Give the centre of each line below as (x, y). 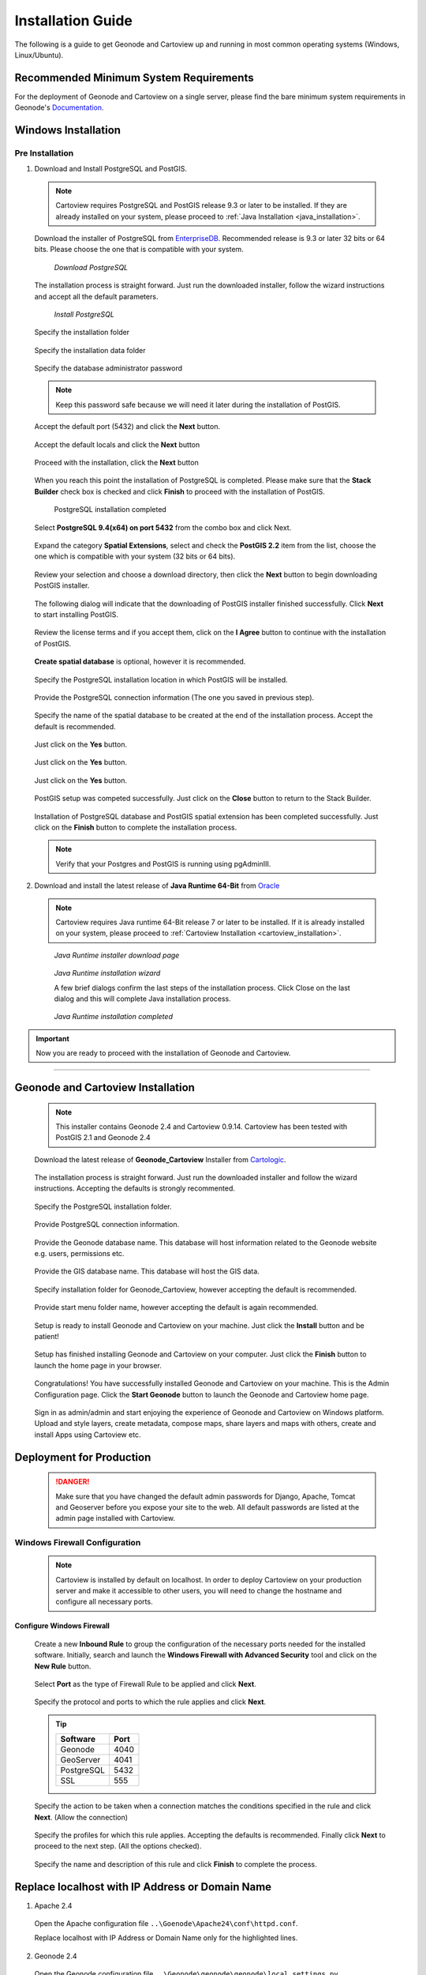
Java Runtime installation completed (114, 1017)
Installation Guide (74, 21)
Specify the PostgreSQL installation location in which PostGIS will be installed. (161, 679)
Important (53, 1038)
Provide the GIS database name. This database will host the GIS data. (147, 1271)
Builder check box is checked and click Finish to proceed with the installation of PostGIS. (179, 491)
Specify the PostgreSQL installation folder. (103, 1206)
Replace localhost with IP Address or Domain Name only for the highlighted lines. (166, 1938)
